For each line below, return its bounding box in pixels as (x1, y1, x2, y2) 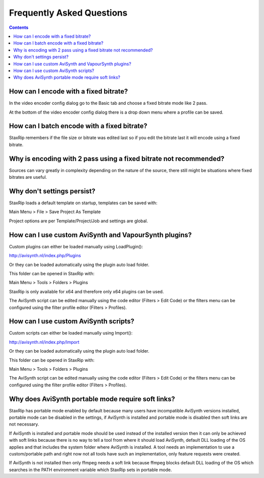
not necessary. (9, 421, 39, 427)
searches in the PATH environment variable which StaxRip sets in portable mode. (9, 467, 172, 473)
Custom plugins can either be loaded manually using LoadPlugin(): (9, 243, 143, 249)
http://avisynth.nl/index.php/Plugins (9, 253, 81, 259)
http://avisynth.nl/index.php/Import (9, 339, 80, 345)
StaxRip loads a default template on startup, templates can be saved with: (9, 200, 157, 206)
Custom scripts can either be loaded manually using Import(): (9, 330, 133, 336)
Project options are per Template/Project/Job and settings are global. (9, 218, 149, 224)
